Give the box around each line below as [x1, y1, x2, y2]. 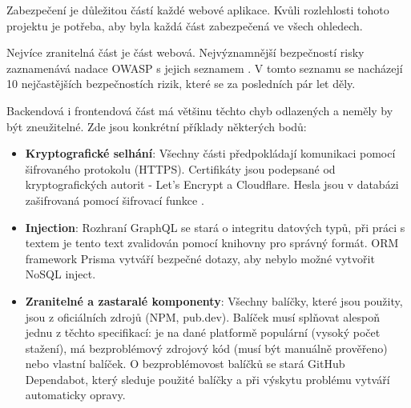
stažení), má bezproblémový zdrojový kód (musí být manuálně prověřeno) [25, 339, 388, 356]
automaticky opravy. [25, 386, 126, 403]
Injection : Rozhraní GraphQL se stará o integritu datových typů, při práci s [25, 218, 405, 235]
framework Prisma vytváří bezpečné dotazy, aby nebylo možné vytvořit [25, 250, 375, 266]
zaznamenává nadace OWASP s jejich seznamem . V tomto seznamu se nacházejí [6, 59, 403, 76]
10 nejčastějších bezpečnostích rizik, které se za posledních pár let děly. [6, 75, 356, 92]
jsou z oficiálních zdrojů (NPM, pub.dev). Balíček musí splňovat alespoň [25, 308, 380, 325]
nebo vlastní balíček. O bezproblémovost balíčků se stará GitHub [25, 355, 345, 372]
